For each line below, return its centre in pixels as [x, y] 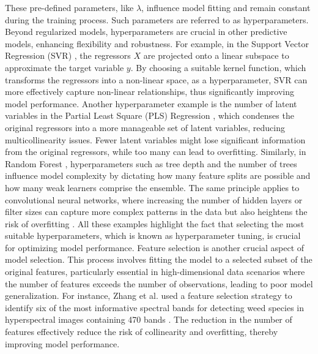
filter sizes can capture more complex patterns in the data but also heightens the [156, 212]
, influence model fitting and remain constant [226, 7]
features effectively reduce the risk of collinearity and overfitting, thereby [142, 332]
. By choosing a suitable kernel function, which [218, 67]
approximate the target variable [65, 67]
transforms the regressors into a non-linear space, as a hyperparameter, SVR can [156, 79]
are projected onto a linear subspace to [216, 55]
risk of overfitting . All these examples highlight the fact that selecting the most [155, 223]
